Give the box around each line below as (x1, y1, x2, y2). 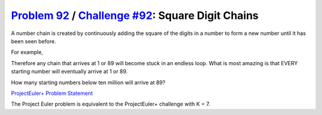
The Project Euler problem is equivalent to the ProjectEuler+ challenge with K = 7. (11, 101, 210, 108)
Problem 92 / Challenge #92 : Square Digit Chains (11, 9, 259, 22)
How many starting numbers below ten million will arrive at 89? (11, 79, 166, 86)
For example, (11, 49, 44, 56)
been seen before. (11, 37, 57, 44)
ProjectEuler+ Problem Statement (11, 90, 93, 97)
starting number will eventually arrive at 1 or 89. (11, 68, 128, 75)
